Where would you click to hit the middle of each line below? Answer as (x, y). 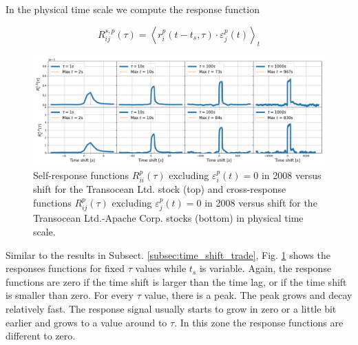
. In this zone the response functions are (259, 322)
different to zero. (41, 336)
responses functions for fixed (65, 268)
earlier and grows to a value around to (86, 322)
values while (161, 268)
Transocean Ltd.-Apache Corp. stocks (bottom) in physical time (168, 218)
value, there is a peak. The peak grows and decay (248, 295)
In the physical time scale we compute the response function (133, 9)
